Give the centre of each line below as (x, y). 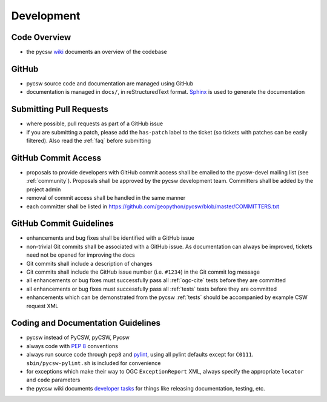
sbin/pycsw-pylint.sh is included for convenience (94, 363)
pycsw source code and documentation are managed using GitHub (110, 83)
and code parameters (53, 380)
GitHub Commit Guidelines (63, 224)
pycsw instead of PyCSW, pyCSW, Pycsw (78, 338)
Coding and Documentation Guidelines (86, 323)
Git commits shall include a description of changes (89, 263)
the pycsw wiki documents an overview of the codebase (97, 52)
